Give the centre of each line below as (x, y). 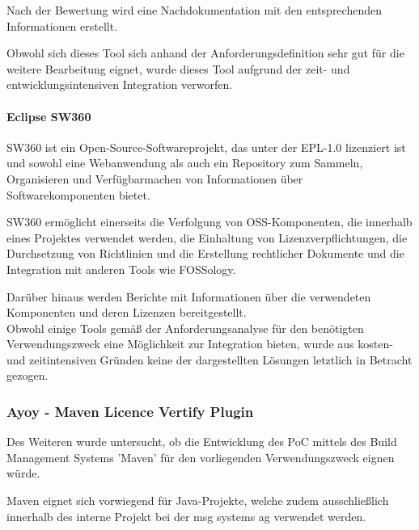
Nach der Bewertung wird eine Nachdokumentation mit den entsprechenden (194, 10)
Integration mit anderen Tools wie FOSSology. (121, 269)
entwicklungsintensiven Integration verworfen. (120, 84)
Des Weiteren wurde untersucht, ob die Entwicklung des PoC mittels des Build (202, 442)
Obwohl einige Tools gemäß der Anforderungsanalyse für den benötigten (185, 328)
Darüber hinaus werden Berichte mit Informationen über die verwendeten (189, 296)
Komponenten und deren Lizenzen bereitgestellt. (127, 312)
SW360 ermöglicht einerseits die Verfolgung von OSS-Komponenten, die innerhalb (209, 222)
